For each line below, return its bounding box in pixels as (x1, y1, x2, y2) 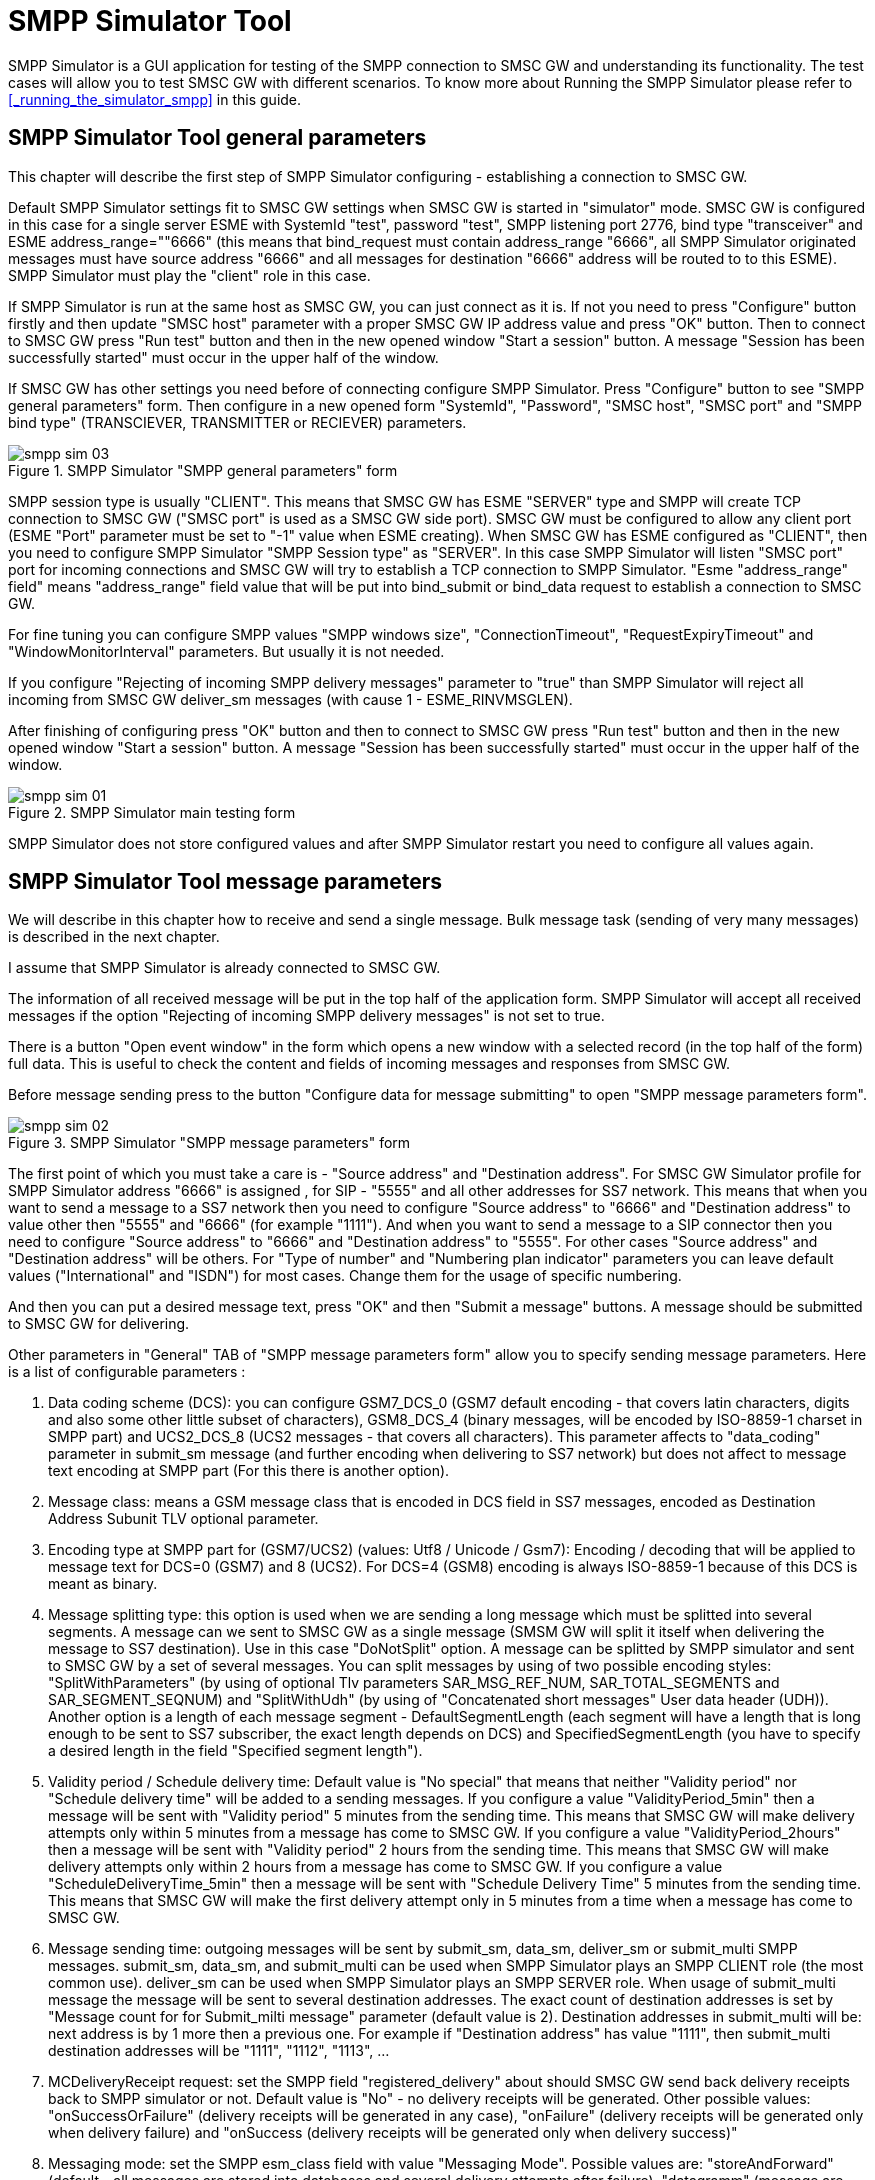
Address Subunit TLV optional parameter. (48, 1510, 319, 1528)
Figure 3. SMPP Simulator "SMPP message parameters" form (8, 1134, 411, 1152)
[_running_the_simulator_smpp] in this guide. (8, 90, 302, 108)
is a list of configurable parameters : (8, 1363, 246, 1381)
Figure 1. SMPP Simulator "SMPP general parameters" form (8, 461, 398, 479)
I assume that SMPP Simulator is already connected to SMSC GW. (8, 959, 441, 977)
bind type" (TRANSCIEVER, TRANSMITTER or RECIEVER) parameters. (8, 413, 467, 431)
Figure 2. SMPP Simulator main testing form (8, 803, 296, 821)
